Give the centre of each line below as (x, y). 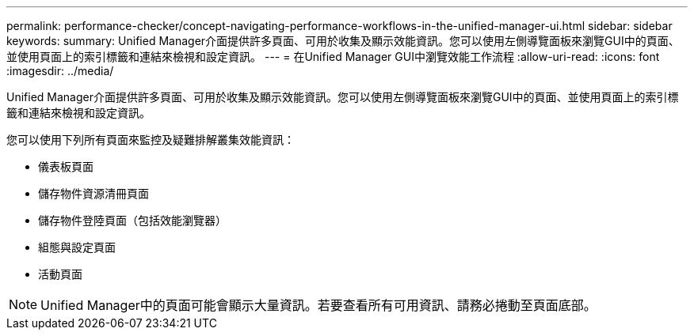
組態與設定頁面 (77, 247)
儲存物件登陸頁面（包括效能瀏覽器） (132, 220)
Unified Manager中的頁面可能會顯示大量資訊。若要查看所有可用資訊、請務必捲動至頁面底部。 (318, 305)
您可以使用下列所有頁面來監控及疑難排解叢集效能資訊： (151, 140)
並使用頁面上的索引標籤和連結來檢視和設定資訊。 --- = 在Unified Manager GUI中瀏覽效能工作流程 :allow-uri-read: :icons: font (333, 57)
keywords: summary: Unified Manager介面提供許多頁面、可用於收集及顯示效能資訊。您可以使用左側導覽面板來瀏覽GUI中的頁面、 (343, 41)
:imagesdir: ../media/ (60, 71)
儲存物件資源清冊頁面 (93, 193)
